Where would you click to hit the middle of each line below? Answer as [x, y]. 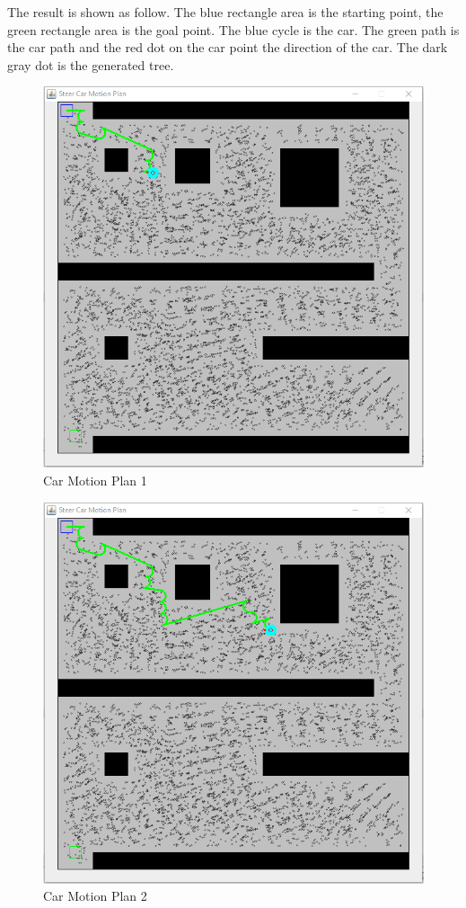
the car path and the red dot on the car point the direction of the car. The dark [228, 47]
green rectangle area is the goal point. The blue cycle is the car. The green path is [233, 29]
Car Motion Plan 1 [95, 480]
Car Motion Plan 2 [95, 896]
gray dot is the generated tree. [91, 64]
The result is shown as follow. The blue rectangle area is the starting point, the [225, 12]
